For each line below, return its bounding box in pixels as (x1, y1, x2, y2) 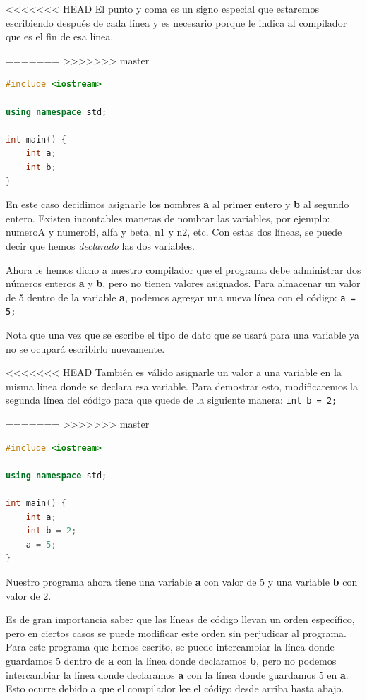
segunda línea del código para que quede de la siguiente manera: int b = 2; (6, 392, 337, 407)
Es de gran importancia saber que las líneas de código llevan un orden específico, (6, 612, 355, 627)
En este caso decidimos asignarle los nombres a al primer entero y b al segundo (6, 197, 349, 212)
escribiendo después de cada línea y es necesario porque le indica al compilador (6, 15, 347, 30)
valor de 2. (6, 588, 52, 603)
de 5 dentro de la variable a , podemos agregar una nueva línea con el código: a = (6, 289, 356, 304)
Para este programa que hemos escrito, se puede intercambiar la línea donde (6, 639, 335, 654)
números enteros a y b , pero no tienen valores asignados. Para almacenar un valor (6, 276, 361, 291)
